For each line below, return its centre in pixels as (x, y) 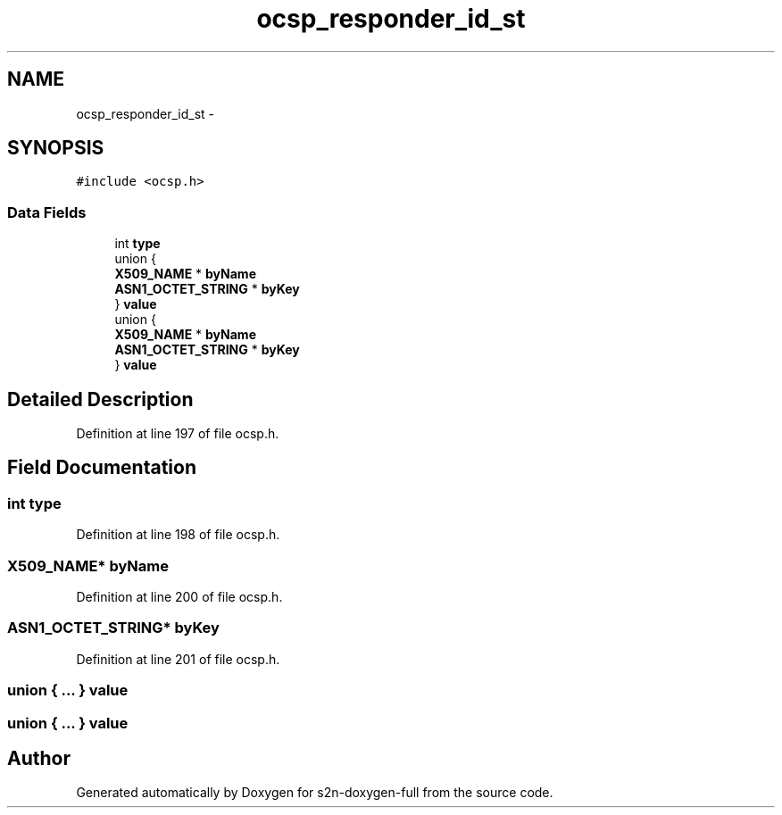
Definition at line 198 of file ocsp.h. (178, 535)
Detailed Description (100, 399)
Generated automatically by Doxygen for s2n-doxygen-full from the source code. (315, 793)
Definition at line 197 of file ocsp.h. (178, 434)
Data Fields (47, 212)
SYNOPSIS (56, 148)
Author (39, 758)
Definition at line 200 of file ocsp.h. (179, 597)
